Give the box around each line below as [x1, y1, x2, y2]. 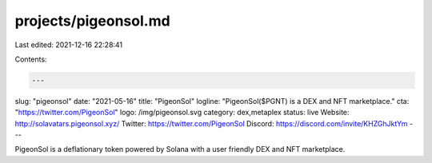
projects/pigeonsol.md [14, 12, 171, 30]
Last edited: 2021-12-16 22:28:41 [14, 40, 123, 50]
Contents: [14, 54, 47, 64]
